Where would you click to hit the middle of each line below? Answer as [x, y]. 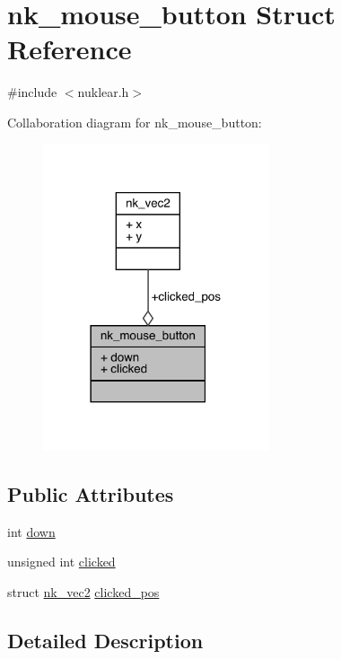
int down [31, 531]
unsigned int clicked [61, 562]
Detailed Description [105, 640]
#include [32, 92]
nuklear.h [103, 92]
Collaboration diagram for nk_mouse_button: [135, 122]
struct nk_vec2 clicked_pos [83, 592]
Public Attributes [91, 494]
